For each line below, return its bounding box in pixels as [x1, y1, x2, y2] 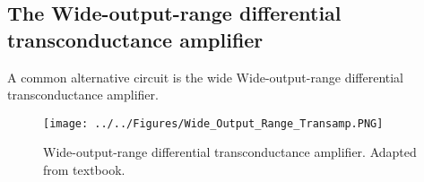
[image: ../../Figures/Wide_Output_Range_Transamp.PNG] [43, 117, 384, 130]
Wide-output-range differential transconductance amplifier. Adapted [43, 143, 417, 161]
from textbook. [43, 160, 125, 179]
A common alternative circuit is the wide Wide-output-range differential [7, 67, 404, 86]
